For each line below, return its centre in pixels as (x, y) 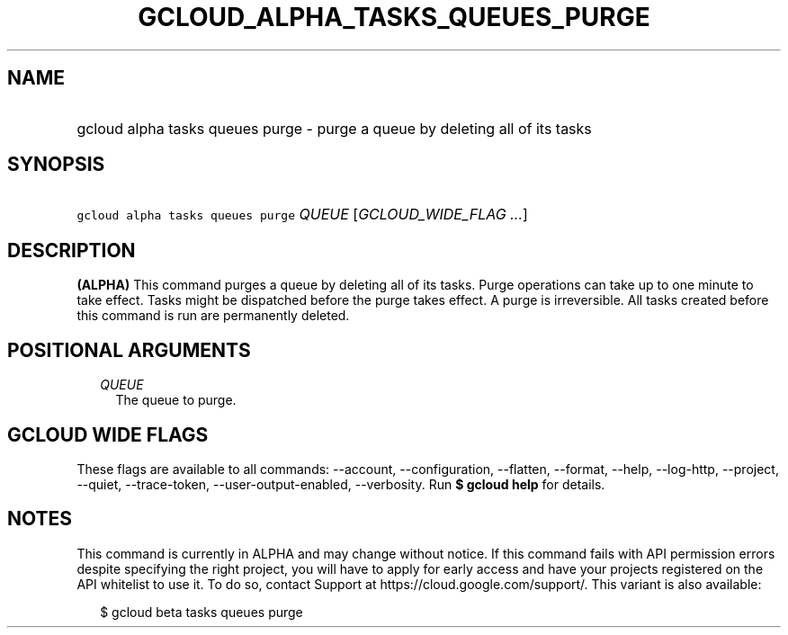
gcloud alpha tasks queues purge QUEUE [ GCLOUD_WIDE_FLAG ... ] (302, 215)
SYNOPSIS (56, 165)
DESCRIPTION (72, 250)
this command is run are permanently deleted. (213, 316)
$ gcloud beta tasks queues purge (201, 612)
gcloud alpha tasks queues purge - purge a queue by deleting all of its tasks (334, 128)
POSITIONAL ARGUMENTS (129, 350)
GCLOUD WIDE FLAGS (108, 434)
